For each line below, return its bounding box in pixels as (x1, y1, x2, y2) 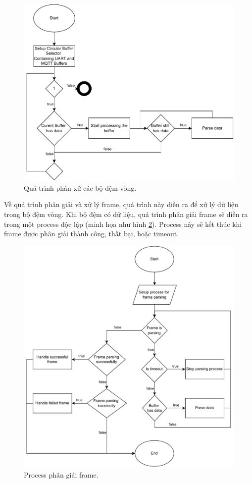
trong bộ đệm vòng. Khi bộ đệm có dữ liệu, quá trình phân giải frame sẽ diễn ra (4, 209, 248, 219)
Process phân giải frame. (24, 469, 99, 480)
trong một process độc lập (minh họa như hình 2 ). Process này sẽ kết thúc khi (4, 218, 242, 229)
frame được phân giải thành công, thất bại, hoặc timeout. (4, 228, 179, 239)
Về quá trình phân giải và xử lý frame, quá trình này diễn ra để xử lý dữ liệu (4, 199, 239, 210)
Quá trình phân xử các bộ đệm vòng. (24, 182, 137, 193)
